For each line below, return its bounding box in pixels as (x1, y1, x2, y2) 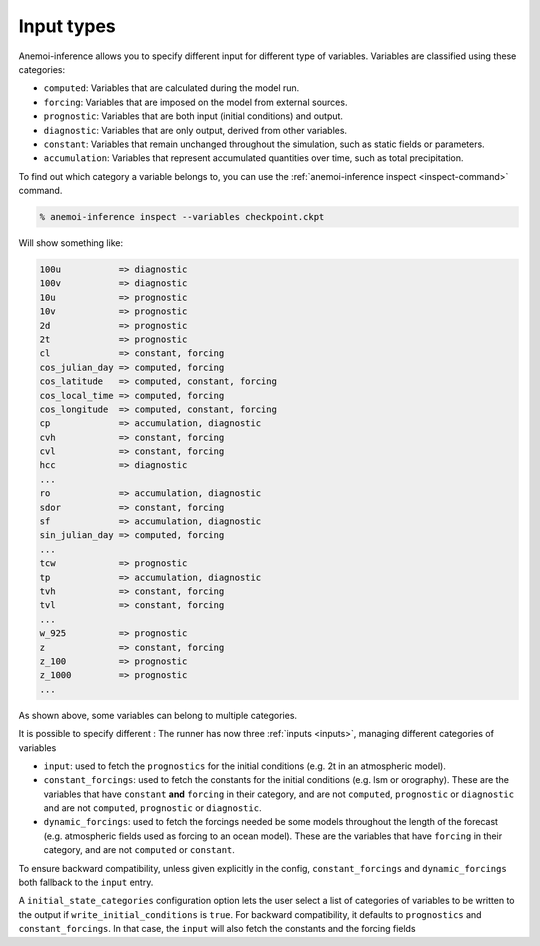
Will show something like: (18, 237, 124, 249)
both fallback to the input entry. (18, 876, 154, 889)
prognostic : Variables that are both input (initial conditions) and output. (43, 110, 344, 122)
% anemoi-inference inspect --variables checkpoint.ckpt (39, 211, 325, 223)
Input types (18, 15, 116, 37)
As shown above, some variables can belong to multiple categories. (18, 709, 298, 721)
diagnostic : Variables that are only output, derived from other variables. (43, 124, 348, 136)
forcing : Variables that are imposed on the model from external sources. (43, 96, 348, 108)
